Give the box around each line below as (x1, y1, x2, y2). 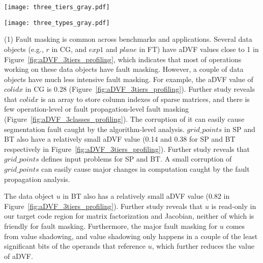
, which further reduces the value (152, 241, 254, 251)
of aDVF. (4, 250, 33, 261)
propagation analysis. (4, 173, 70, 184)
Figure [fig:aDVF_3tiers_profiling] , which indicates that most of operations (4, 54, 242, 64)
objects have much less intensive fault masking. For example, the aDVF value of (4, 73, 253, 84)
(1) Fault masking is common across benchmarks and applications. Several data (4, 34, 252, 44)
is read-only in (211, 200, 256, 211)
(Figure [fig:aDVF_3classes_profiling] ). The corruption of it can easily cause (4, 114, 245, 124)
